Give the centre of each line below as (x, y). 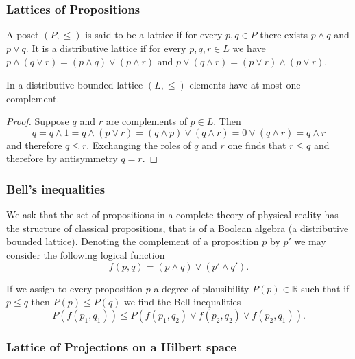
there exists (284, 35)
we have (249, 48)
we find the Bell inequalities (183, 302)
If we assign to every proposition (75, 288)
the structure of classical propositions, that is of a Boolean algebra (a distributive (177, 228)
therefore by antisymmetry (62, 158)
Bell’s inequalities (56, 188)
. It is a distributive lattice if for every (106, 48)
